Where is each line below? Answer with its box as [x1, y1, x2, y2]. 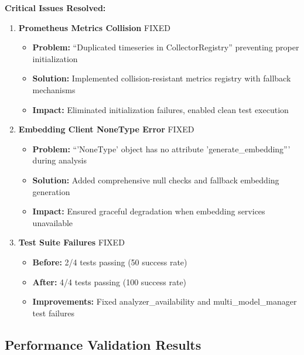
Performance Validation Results [5, 335, 201, 353]
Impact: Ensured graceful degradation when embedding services [32, 205, 265, 217]
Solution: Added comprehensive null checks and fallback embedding [32, 173, 279, 186]
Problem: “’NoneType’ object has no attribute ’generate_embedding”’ [32, 142, 291, 155]
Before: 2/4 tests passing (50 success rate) [32, 255, 187, 268]
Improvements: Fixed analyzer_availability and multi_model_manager [32, 295, 297, 308]
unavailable [32, 216, 73, 228]
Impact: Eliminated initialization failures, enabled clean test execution [32, 103, 289, 115]
